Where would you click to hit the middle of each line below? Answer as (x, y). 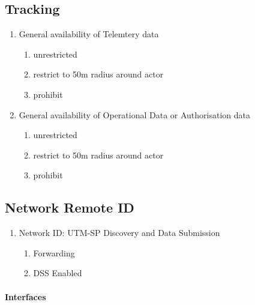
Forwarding (54, 252)
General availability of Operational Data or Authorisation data (134, 114)
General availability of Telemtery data (89, 34)
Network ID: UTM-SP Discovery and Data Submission (119, 233)
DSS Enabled (58, 273)
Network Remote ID (70, 207)
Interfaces (25, 296)
